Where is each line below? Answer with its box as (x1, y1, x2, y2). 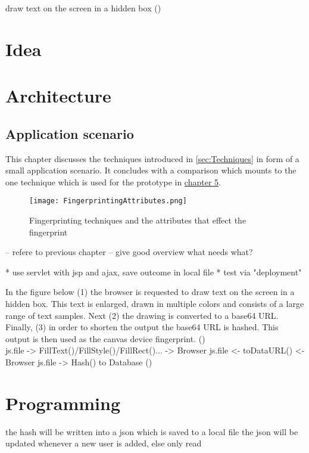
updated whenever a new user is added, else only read (5, 437, 202, 449)
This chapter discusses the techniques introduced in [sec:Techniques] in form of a (5, 152, 299, 165)
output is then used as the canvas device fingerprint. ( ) (5, 332, 205, 345)
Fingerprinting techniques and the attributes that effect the (29, 213, 246, 226)
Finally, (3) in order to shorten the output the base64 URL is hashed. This (5, 321, 279, 333)
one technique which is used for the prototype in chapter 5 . (5, 175, 221, 188)
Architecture (5, 83, 111, 108)
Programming (5, 390, 120, 415)
